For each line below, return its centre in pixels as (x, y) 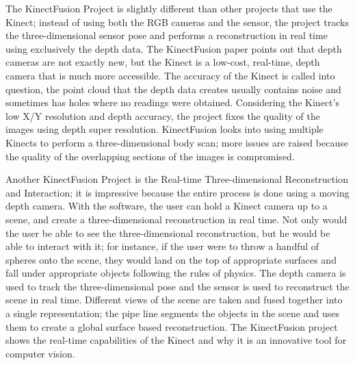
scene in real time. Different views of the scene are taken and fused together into (174, 300)
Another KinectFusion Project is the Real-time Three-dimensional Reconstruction (177, 179)
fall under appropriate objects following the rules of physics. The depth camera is (176, 273)
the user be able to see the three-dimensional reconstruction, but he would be (168, 232)
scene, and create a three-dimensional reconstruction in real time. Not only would (176, 219)
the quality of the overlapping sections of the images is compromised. (150, 156)
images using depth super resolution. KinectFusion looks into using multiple (165, 129)
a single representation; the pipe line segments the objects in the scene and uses (172, 313)
